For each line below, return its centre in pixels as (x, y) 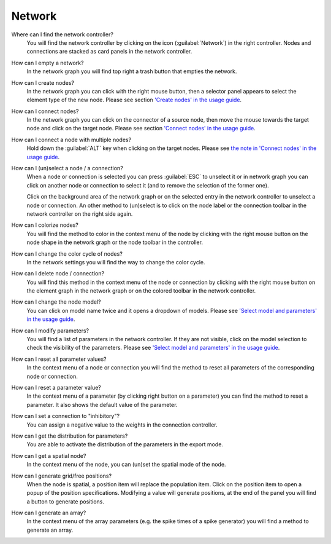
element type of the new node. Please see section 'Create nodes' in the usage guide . (134, 100)
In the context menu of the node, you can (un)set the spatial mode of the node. (126, 465)
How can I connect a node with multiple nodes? (71, 140)
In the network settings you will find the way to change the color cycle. (116, 262)
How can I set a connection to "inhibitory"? (65, 416)
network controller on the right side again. (80, 214)
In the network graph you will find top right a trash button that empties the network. (132, 71)
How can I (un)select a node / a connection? (67, 168)
